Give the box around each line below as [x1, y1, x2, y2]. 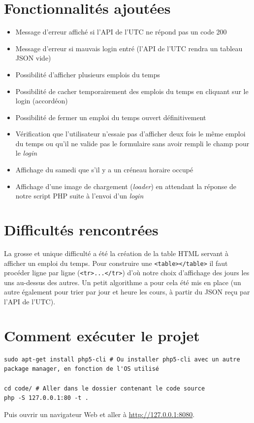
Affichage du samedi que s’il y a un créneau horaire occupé [15, 164, 193, 175]
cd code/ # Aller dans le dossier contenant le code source [4, 385, 205, 392]
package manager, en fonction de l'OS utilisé [4, 365, 159, 373]
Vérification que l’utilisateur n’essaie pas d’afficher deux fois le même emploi [15, 129, 246, 139]
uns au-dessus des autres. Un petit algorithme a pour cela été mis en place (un [4, 277, 241, 287]
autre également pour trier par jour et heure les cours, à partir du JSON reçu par [4, 287, 250, 297]
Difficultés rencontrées [4, 220, 159, 240]
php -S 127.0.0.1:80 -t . [4, 394, 89, 402]
